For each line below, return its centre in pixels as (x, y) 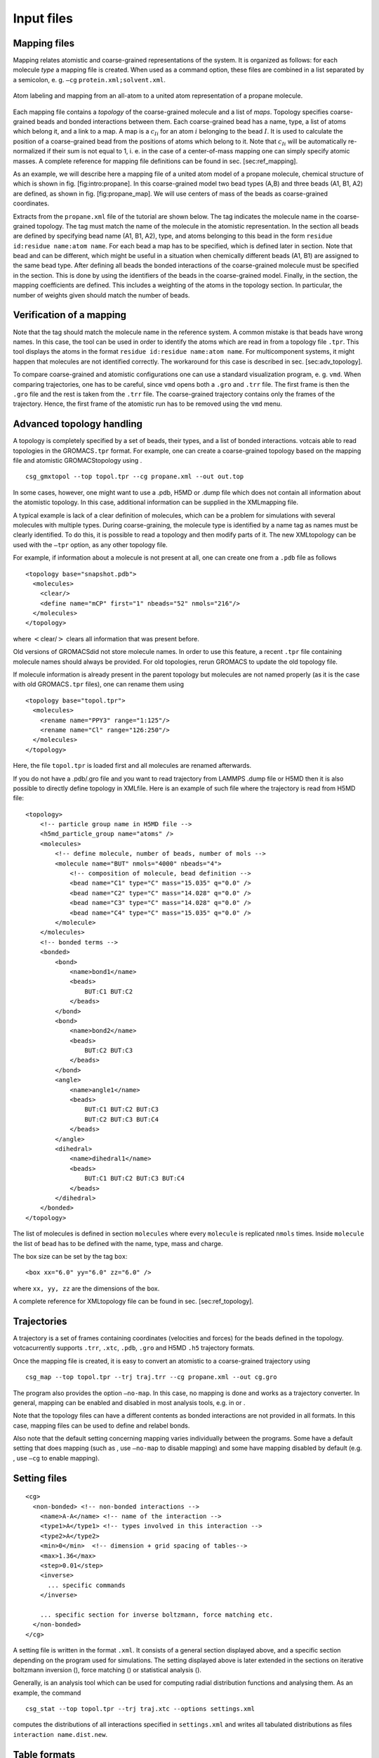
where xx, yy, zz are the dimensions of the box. (86, 1288)
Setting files (40, 1478)
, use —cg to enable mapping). (56, 1458)
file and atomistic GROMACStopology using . (78, 460)
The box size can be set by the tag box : (70, 1256)
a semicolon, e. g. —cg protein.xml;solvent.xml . (89, 79)
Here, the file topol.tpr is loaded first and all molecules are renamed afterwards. (132, 766)
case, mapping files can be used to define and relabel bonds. (101, 1425)
